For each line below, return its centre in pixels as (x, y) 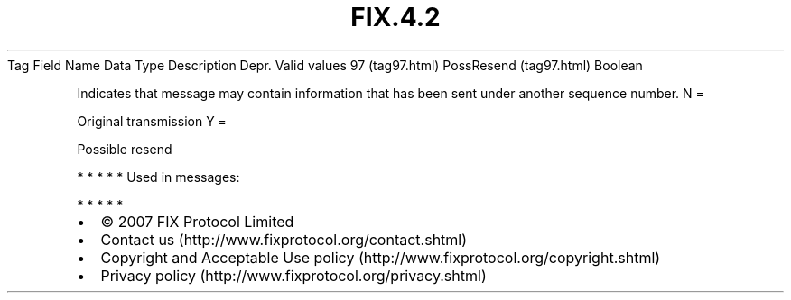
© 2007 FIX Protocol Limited (197, 221)
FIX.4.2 (395, 17)
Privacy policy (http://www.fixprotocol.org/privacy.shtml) (293, 275)
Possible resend (125, 149)
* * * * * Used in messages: (158, 177)
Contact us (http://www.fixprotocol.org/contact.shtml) (284, 239)
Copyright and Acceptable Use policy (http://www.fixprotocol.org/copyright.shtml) (381, 257)
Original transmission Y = (152, 121)
